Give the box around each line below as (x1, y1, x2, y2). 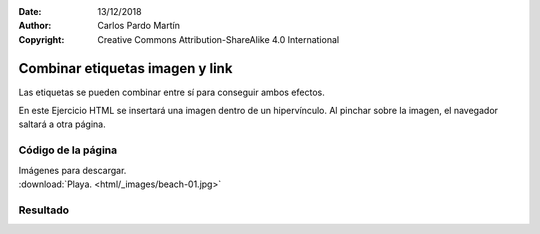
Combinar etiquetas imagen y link (18, 60, 233, 77)
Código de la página (18, 143, 118, 157)
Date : (18, 6, 42, 17)
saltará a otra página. (18, 118, 106, 130)
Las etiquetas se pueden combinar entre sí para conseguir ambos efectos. (18, 86, 325, 98)
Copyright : (18, 33, 65, 45)
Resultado (18, 203, 70, 217)
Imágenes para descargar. (18, 164, 127, 176)
